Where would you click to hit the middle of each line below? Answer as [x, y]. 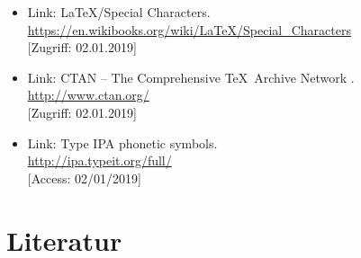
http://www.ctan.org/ [88, 95]
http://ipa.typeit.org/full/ [99, 160]
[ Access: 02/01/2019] [84, 178]
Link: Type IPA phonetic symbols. [122, 142]
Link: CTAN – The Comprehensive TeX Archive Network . [191, 77]
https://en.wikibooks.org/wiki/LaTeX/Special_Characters [189, 29]
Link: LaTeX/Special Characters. [119, 12]
